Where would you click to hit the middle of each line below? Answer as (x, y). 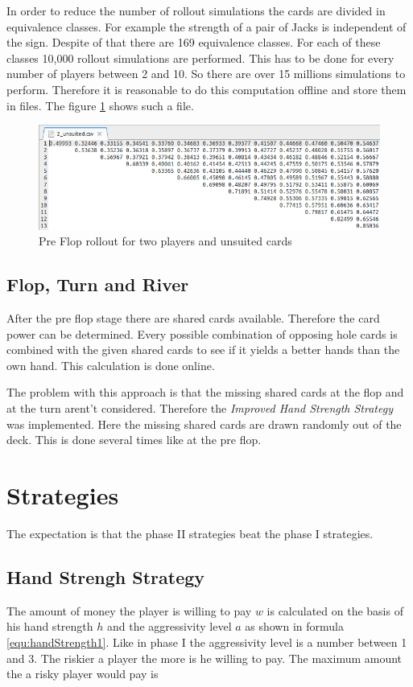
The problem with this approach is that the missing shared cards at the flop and (205, 392)
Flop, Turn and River (98, 284)
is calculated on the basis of (335, 610)
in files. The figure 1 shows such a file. (100, 105)
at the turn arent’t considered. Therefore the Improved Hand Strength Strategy (200, 408)
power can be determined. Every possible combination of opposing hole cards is (202, 333)
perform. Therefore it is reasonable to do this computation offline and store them (206, 89)
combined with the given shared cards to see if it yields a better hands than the (203, 350)
